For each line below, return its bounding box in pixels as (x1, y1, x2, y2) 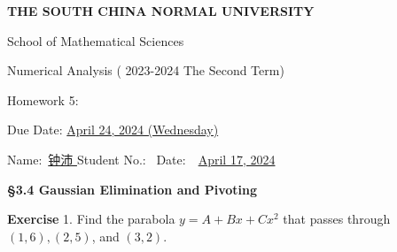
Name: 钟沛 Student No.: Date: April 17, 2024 (7, 149, 276, 168)
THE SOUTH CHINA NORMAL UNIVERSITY (7, 2, 315, 19)
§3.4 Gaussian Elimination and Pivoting (7, 179, 258, 198)
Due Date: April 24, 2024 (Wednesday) (7, 120, 219, 139)
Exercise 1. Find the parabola (7, 210, 175, 228)
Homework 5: (7, 90, 79, 109)
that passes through (283, 210, 391, 228)
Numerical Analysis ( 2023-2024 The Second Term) (7, 61, 284, 80)
